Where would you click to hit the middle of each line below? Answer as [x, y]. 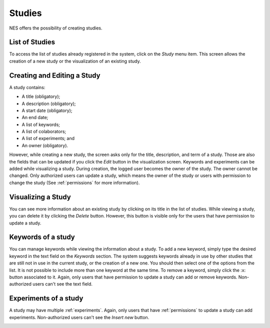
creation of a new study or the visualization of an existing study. [75, 61]
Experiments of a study [46, 298]
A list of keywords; [41, 124]
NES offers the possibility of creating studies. [56, 28]
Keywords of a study [42, 237]
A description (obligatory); [49, 103]
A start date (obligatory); [47, 110]
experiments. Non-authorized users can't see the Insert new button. [79, 317]
